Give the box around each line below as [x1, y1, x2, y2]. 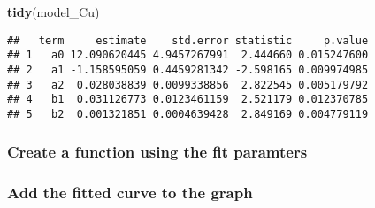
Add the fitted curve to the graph [7, 181, 253, 204]
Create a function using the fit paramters [7, 141, 308, 163]
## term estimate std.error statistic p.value [7, 34, 369, 47]
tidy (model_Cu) [7, 3, 100, 20]
